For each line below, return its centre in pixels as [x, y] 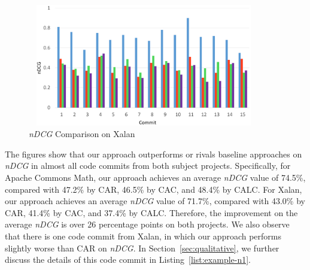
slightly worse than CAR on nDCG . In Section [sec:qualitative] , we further [142, 248]
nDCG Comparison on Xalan [82, 134]
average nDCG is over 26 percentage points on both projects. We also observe [147, 224]
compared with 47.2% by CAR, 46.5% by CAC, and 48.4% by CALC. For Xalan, [154, 189]
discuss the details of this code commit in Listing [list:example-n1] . [128, 260]
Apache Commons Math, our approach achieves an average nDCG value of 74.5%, [155, 177]
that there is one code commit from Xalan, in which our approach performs [143, 236]
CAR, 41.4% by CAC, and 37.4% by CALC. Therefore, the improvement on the [151, 212]
